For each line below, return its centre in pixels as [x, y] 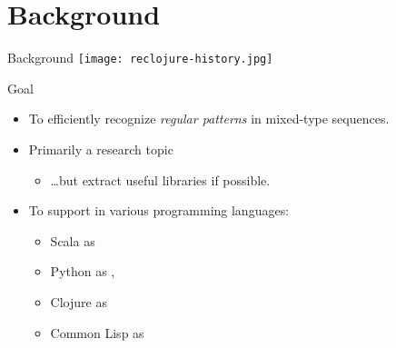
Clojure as [79, 301]
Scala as [73, 240]
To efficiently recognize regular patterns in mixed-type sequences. [209, 119]
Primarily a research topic [101, 149]
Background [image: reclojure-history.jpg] [140, 58]
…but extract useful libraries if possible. [160, 179]
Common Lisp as [97, 332]
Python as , [83, 271]
